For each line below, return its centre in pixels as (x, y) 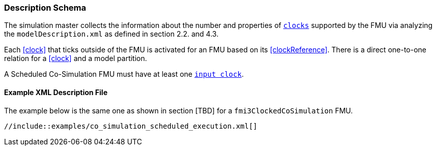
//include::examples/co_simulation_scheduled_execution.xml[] (131, 126)
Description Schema (45, 8)
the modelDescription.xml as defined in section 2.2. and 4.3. (111, 34)
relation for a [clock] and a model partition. (76, 58)
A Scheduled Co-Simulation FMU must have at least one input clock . (124, 74)
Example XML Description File (56, 92)
